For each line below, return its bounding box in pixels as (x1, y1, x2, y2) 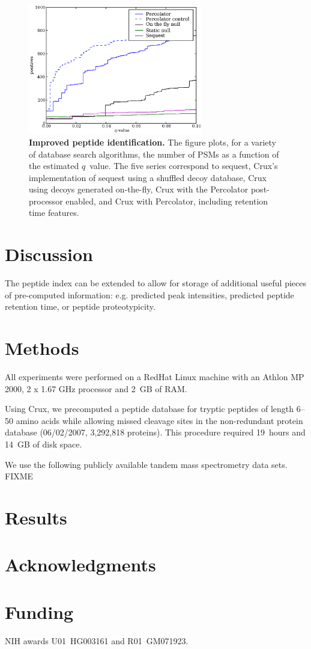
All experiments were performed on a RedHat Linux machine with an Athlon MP (5, 371, 304, 383)
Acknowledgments (5, 552, 156, 577)
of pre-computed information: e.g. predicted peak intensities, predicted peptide (5, 288, 294, 301)
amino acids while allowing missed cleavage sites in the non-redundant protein (16, 414, 303, 426)
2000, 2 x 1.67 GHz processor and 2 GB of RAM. (5, 382, 187, 395)
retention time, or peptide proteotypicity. (5, 300, 155, 313)
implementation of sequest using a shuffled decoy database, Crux (29, 171, 267, 183)
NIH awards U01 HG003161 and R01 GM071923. (5, 634, 189, 647)
